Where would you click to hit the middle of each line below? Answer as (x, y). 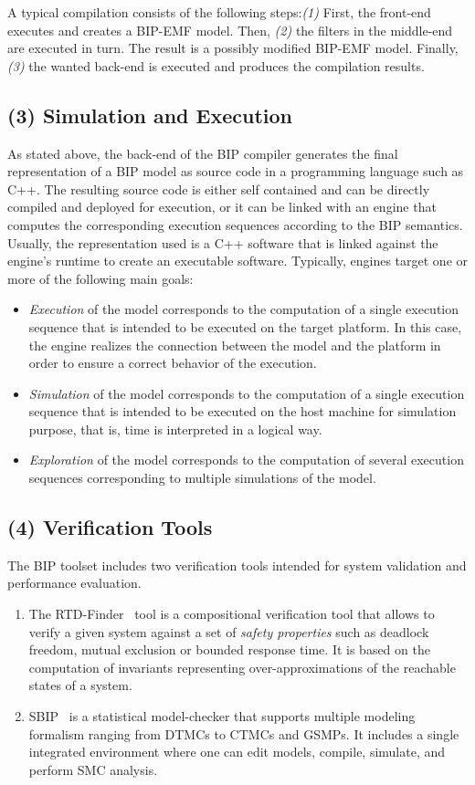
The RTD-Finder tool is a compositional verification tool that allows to (232, 614)
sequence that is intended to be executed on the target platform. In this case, (245, 326)
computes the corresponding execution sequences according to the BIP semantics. (235, 224)
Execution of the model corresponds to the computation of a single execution (244, 309)
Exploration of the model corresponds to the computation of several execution (246, 460)
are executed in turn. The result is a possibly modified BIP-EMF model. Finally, (233, 48)
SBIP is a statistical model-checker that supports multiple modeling (222, 716)
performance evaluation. (74, 583)
